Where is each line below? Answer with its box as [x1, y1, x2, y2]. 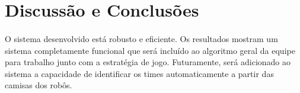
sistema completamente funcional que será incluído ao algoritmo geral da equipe [5, 44, 295, 56]
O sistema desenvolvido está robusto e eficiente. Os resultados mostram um [5, 32, 278, 44]
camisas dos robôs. [5, 79, 72, 91]
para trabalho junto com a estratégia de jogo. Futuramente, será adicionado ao [5, 56, 291, 68]
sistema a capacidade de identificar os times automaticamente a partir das [5, 67, 274, 79]
